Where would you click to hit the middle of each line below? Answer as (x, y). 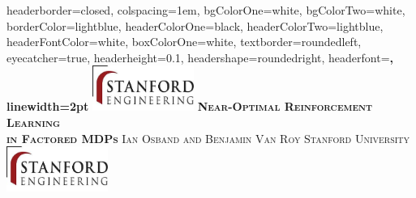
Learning (33, 122)
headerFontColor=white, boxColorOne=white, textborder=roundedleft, (184, 42)
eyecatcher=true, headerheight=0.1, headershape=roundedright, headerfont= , (200, 57)
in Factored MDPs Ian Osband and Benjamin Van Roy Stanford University (208, 138)
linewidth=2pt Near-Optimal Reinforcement (189, 106)
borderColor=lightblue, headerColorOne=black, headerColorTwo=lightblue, (195, 25)
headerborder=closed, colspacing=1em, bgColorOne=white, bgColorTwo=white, (206, 10)
